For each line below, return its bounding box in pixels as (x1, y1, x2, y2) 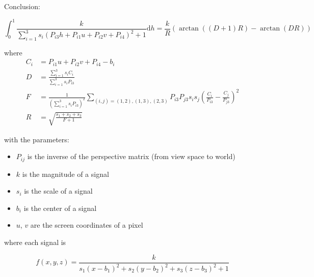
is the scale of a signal (24, 186, 93, 196)
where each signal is (4, 237, 66, 247)
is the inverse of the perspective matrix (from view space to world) (27, 151, 235, 162)
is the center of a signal (23, 202, 97, 213)
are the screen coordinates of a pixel (30, 220, 143, 230)
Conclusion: (4, 1, 40, 11)
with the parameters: (4, 134, 69, 144)
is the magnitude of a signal (22, 168, 109, 179)
